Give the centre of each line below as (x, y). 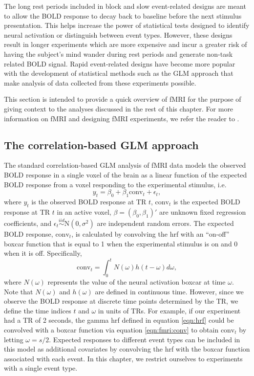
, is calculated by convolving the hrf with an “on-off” (150, 233)
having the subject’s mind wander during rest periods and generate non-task (118, 54)
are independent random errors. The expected (165, 223)
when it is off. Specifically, (43, 253)
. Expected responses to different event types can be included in (145, 339)
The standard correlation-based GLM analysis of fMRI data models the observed (125, 165)
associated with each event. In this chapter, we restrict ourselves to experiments (123, 358)
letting (14, 339)
